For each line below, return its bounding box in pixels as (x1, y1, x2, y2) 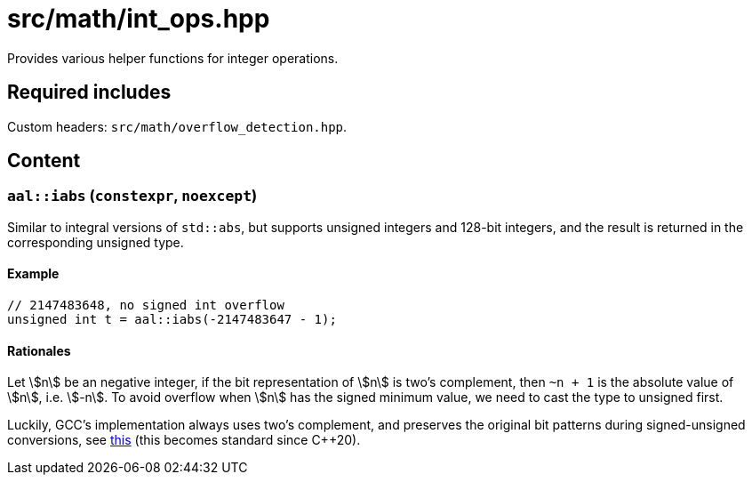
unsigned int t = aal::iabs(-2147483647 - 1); (7, 312, 337, 327)
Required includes (7, 81, 172, 104)
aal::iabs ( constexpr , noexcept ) (7, 187, 258, 205)
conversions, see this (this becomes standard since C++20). (7, 432, 361, 448)
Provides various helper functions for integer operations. (7, 50, 339, 66)
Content (7, 149, 81, 173)
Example (7, 266, 60, 282)
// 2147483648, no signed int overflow (7, 298, 284, 313)
